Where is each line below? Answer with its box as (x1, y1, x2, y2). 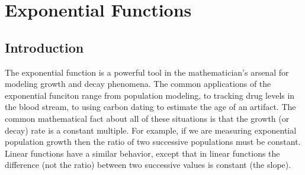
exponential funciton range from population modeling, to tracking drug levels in (5, 89, 295, 101)
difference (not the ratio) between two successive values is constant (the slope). (5, 158, 291, 171)
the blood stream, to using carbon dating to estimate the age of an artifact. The (5, 101, 296, 113)
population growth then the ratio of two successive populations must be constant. (5, 135, 301, 148)
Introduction (5, 38, 84, 56)
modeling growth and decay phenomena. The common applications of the (5, 77, 271, 90)
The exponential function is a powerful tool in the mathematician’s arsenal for (5, 66, 289, 78)
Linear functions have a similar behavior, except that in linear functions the (5, 147, 280, 159)
